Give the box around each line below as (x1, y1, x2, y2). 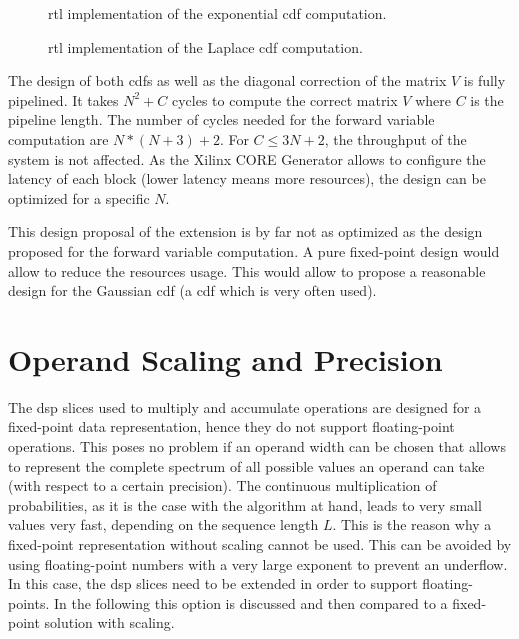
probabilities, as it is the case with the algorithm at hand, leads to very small (8, 494, 482, 515)
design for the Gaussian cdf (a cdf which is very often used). (8, 280, 377, 301)
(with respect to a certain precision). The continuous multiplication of (8, 475, 437, 496)
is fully (463, 70, 506, 91)
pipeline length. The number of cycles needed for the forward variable (8, 109, 435, 130)
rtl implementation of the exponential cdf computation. (48, 3, 387, 23)
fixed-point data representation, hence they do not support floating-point (8, 416, 455, 437)
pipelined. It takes (8, 89, 119, 110)
